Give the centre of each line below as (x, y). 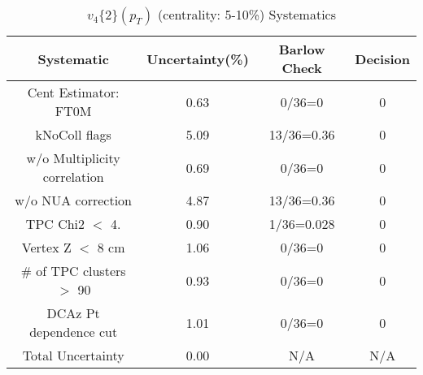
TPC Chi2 (55, 224)
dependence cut (74, 332)
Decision (382, 58)
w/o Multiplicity (73, 158)
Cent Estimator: (73, 92)
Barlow (302, 49)
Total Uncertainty (73, 355)
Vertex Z (46, 247)
